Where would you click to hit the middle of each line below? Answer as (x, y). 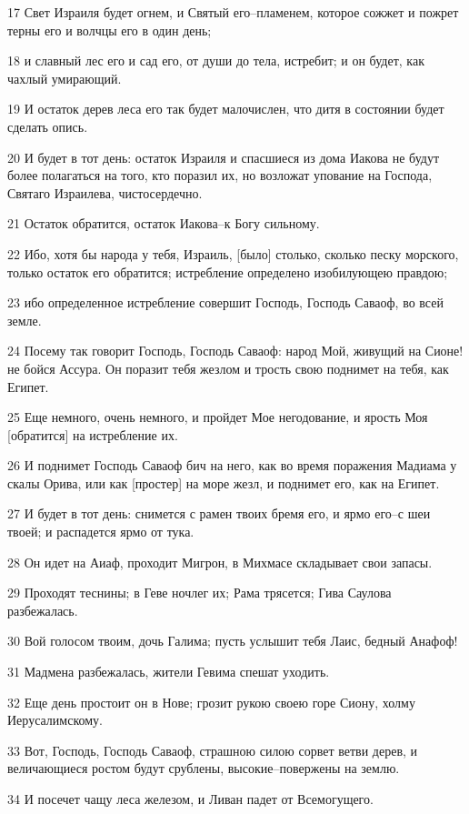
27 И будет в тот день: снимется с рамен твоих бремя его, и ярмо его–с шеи (219, 513)
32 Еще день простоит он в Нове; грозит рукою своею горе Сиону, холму (211, 702)
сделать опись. (48, 126)
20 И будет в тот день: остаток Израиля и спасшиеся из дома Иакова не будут (224, 157)
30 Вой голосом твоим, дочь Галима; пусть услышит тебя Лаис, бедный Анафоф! (233, 641)
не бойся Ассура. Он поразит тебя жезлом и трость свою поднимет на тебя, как (228, 368)
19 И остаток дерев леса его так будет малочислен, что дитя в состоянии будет (226, 109)
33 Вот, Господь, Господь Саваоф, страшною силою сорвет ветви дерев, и (213, 750)
